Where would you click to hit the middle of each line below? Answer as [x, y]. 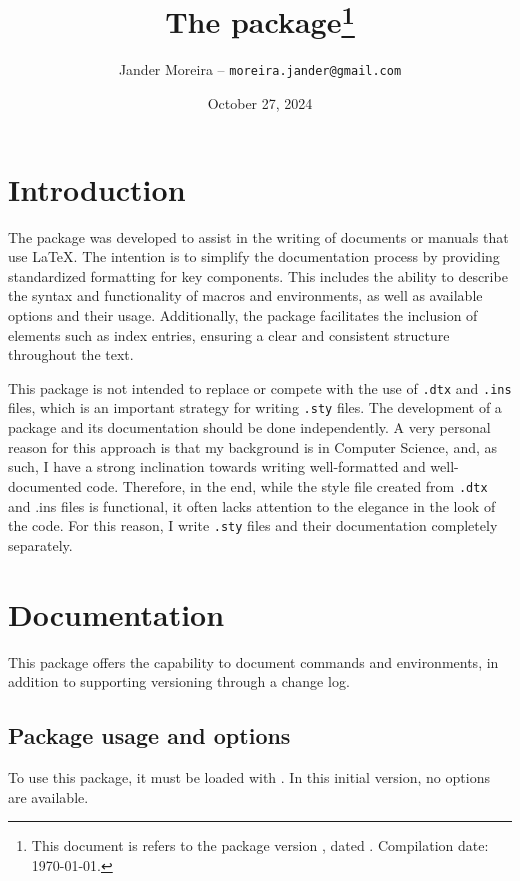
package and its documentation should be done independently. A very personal [249, 427]
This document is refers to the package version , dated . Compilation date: [260, 845]
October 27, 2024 [260, 103]
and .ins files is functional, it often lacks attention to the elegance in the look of [252, 505]
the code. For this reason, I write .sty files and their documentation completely [253, 525]
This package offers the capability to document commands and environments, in [253, 661]
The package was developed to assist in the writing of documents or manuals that [258, 236]
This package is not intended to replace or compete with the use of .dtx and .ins [260, 387]
